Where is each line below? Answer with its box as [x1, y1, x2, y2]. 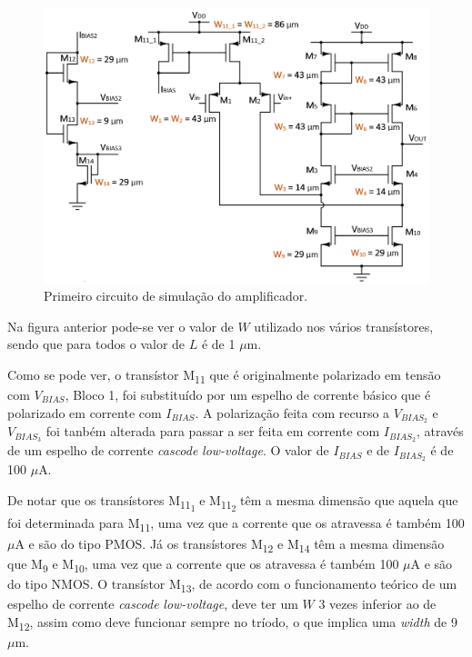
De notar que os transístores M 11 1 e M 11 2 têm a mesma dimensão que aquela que [7, 490, 458, 514]
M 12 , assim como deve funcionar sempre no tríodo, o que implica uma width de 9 [7, 612, 457, 633]
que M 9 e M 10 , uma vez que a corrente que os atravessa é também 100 [7, 553, 399, 575]
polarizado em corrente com [7, 403, 162, 422]
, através [416, 422, 464, 441]
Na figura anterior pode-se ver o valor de [7, 316, 234, 335]
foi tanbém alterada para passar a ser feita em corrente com [45, 422, 380, 441]
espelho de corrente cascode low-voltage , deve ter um [7, 593, 298, 612]
